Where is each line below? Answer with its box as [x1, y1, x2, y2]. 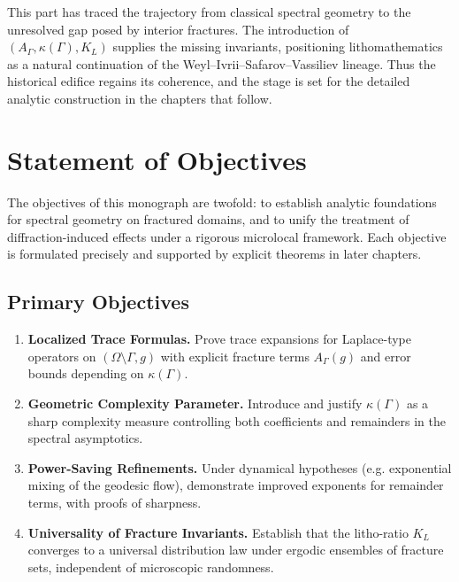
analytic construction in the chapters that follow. [7, 89, 272, 107]
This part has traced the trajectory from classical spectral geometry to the [7, 3, 411, 20]
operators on [27, 346, 96, 365]
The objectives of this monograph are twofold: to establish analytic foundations [7, 192, 437, 211]
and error [360, 346, 411, 365]
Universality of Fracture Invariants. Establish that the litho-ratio [27, 523, 409, 541]
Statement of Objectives [7, 141, 307, 177]
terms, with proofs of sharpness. [27, 493, 202, 512]
